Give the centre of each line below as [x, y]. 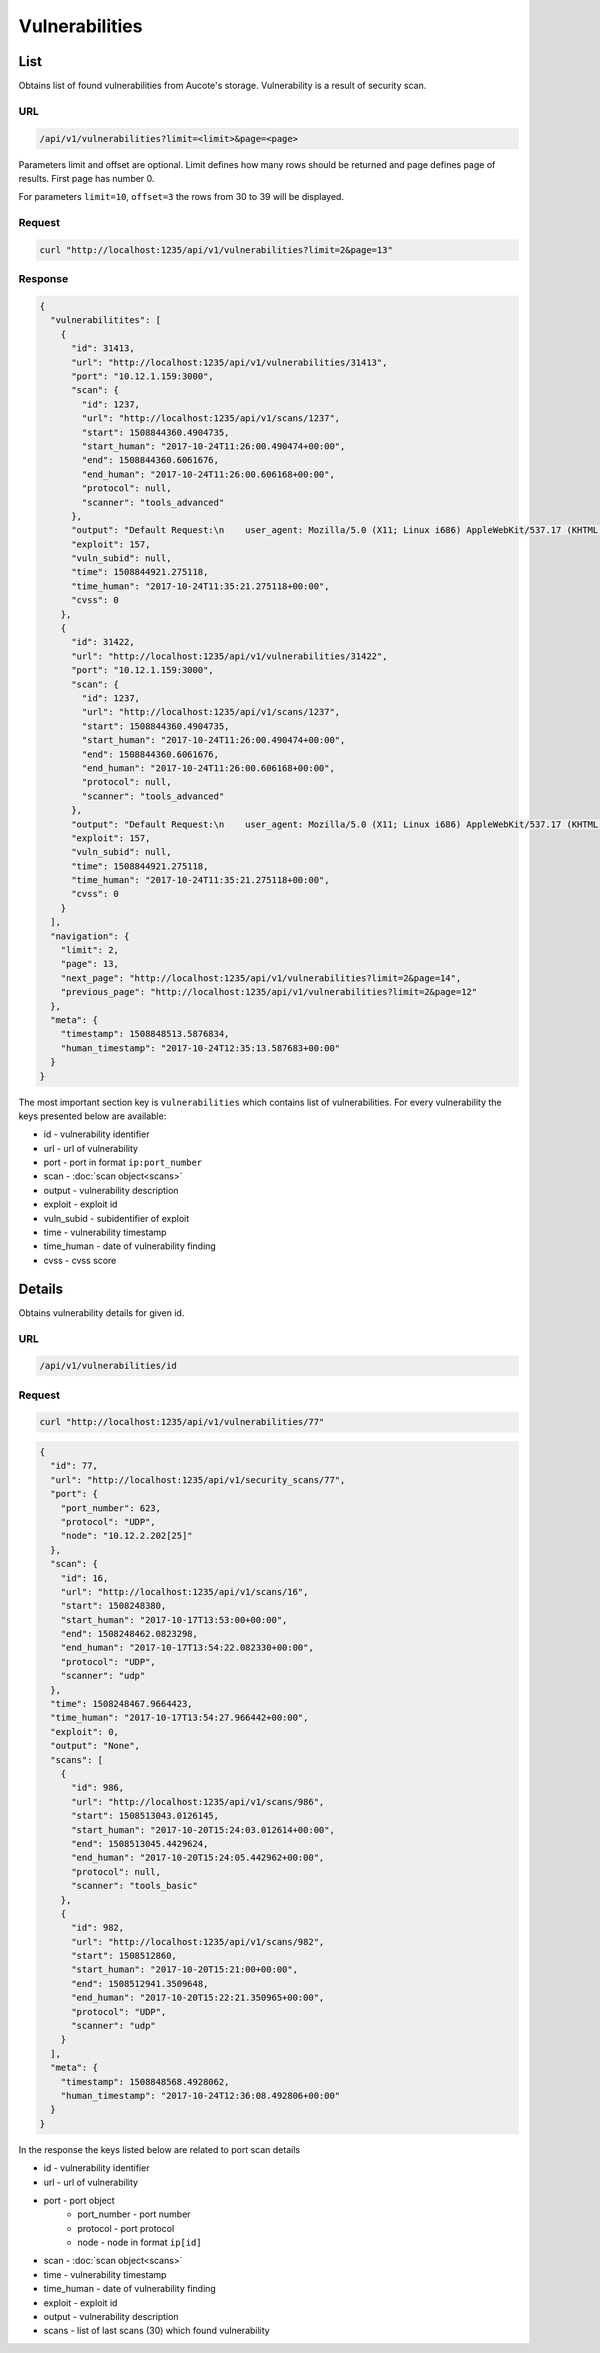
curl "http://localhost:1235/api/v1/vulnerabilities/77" [182, 1422]
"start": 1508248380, [113, 1606]
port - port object [79, 2200]
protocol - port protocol [126, 2228]
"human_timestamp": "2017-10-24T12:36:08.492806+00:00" [200, 2095]
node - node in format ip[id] [139, 2242]
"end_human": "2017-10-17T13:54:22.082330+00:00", [187, 1648]
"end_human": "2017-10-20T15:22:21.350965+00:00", [198, 1998]
